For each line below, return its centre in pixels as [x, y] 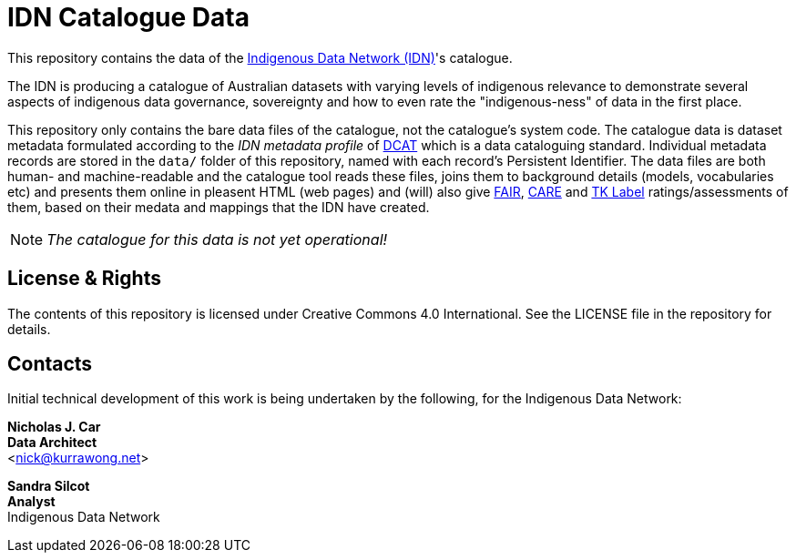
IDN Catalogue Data [128, 17]
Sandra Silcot [49, 486]
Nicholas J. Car [54, 427]
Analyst [31, 502]
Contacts [50, 364]
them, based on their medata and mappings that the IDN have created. [219, 207]
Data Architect [52, 443]
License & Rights [84, 279]
